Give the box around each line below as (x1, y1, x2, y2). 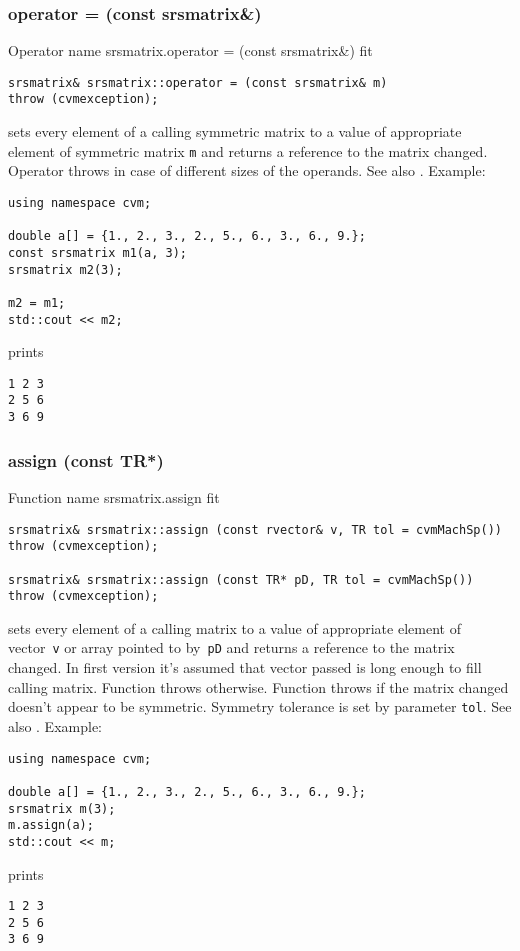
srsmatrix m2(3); (8, 262, 123, 277)
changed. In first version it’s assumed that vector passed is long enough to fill (8, 657, 482, 678)
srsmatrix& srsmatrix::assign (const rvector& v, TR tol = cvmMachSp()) (8, 522, 502, 537)
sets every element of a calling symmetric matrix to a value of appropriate (8, 121, 462, 142)
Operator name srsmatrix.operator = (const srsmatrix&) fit (8, 40, 373, 61)
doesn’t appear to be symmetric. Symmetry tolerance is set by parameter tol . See (8, 696, 512, 717)
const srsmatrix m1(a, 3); (8, 245, 187, 260)
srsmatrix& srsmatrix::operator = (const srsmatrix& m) (8, 75, 388, 90)
